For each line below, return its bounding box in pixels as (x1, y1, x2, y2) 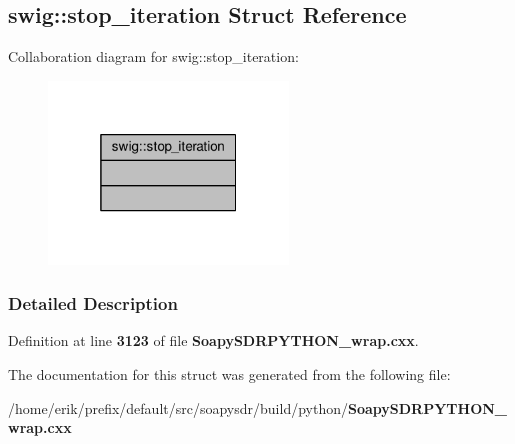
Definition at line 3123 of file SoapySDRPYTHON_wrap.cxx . (8, 330, 419, 351)
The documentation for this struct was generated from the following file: (8, 364, 451, 385)
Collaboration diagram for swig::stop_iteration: (8, 46, 299, 67)
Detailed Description (8, 291, 178, 316)
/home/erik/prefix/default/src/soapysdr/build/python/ (8, 397, 348, 418)
